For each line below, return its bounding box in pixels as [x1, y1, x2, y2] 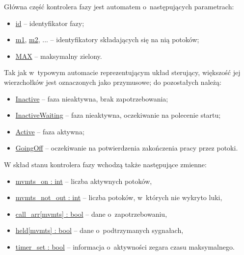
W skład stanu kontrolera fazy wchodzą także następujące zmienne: [4, 159, 207, 169]
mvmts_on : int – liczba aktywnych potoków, [15, 176, 152, 186]
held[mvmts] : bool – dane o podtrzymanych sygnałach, [15, 225, 184, 235]
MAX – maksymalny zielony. [15, 51, 102, 61]
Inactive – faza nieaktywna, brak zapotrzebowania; [15, 93, 168, 103]
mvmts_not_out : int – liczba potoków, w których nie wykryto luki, [15, 192, 222, 203]
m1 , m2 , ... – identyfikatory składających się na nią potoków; [15, 34, 199, 45]
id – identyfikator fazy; [15, 18, 84, 28]
